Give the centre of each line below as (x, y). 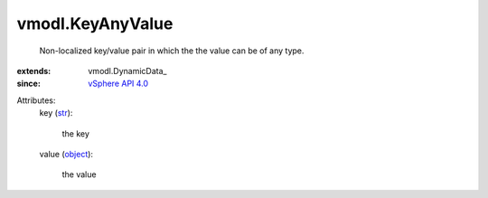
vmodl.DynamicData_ (127, 71)
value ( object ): (66, 154)
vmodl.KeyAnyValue (95, 24)
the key (76, 133)
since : (28, 84)
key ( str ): (56, 113)
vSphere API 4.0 (118, 84)
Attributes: (36, 100)
